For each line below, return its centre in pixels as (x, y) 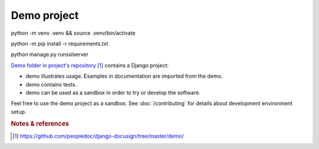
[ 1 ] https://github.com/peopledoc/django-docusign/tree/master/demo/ (98, 136)
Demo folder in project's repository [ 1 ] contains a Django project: (90, 65)
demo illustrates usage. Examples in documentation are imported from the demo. (124, 76)
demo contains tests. (51, 84)
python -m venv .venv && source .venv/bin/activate (73, 33)
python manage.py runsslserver (50, 54)
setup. (19, 111)
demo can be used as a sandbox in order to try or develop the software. (113, 92)
